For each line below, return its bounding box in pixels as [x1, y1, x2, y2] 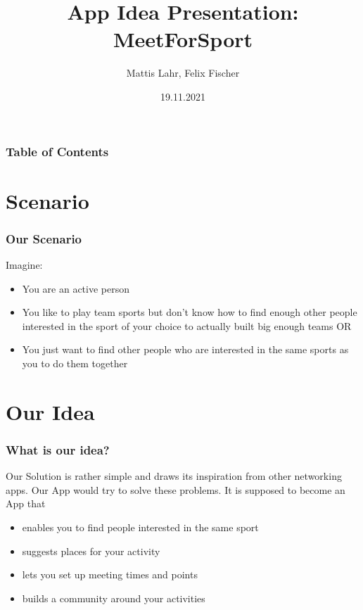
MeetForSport [113, 25, 253, 53]
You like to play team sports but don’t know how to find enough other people [22, 305, 357, 319]
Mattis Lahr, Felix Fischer [126, 65, 240, 80]
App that [6, 496, 46, 511]
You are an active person [22, 281, 130, 296]
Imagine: [6, 258, 43, 272]
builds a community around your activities [22, 590, 205, 605]
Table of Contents [6, 142, 109, 160]
